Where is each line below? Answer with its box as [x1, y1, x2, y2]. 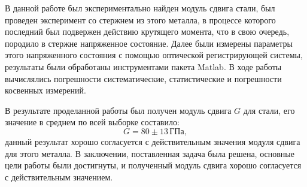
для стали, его [243, 104, 295, 116]
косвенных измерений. [5, 84, 86, 96]
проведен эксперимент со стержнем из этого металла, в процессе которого [5, 13, 276, 26]
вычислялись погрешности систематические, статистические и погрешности [5, 72, 282, 85]
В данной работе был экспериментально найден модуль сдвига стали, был [5, 2, 275, 14]
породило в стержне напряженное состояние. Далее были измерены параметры [5, 37, 293, 49]
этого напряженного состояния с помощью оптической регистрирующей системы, [5, 49, 303, 61]
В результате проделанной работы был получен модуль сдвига [5, 104, 232, 116]
